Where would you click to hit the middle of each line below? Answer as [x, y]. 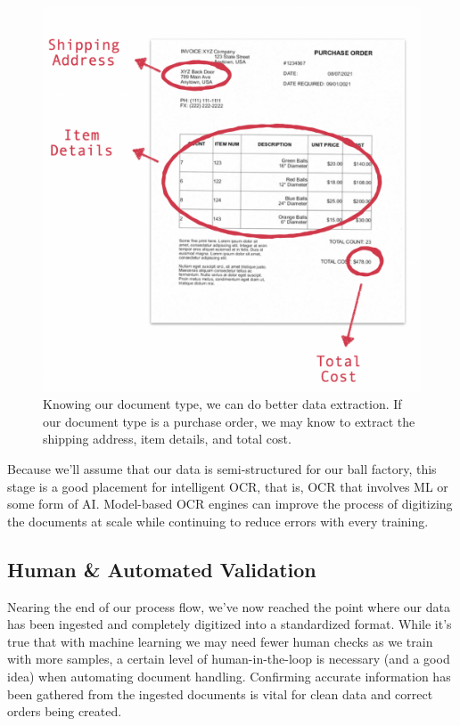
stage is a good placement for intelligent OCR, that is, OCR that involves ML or [228, 486]
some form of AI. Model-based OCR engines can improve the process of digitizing [230, 504]
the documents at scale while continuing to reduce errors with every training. [218, 521]
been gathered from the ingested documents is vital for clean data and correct [220, 693]
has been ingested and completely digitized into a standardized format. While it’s [230, 624]
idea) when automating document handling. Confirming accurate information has [229, 676]
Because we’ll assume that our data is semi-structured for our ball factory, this [222, 468]
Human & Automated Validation [162, 569]
